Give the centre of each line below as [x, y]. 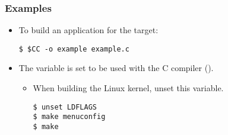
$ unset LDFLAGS [65, 107]
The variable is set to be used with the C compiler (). [116, 68]
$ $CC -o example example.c [74, 49]
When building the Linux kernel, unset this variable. [128, 88]
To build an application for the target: [88, 30]
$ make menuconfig [69, 117]
